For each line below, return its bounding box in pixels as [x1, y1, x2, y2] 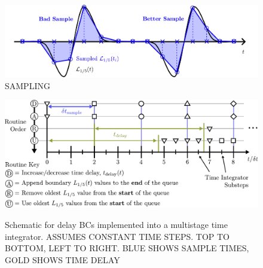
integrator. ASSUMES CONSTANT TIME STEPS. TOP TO [5, 230, 230, 242]
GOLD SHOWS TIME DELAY [5, 253, 120, 266]
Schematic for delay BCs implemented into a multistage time [5, 218, 228, 230]
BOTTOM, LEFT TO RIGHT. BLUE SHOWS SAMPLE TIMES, [5, 242, 249, 254]
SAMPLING [5, 79, 50, 92]
